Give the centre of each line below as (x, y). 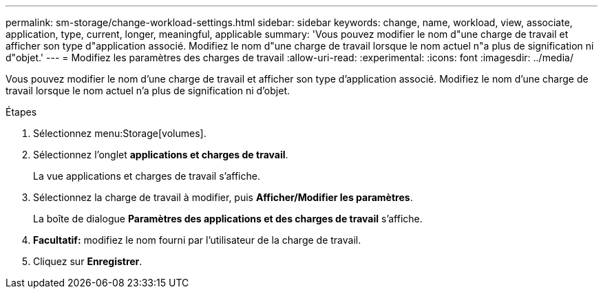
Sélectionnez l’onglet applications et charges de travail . (161, 155)
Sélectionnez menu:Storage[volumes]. (120, 133)
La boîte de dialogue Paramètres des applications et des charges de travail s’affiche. (228, 219)
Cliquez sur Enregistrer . (88, 261)
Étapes (21, 112)
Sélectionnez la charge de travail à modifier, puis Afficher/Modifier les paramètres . (223, 197)
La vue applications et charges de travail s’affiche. (147, 176)
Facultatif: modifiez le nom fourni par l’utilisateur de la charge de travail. (197, 240)
